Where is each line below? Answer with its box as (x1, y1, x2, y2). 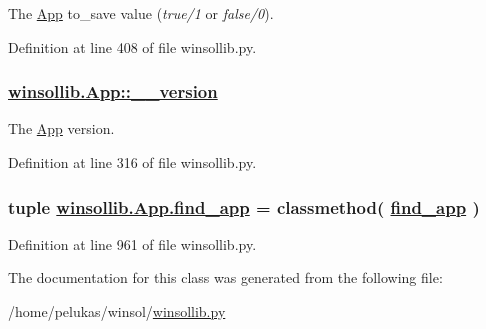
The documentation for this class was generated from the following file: (8, 267, 443, 288)
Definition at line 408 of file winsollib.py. (8, 36, 257, 57)
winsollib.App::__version (8, 79, 218, 104)
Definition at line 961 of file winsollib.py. (8, 233, 257, 254)
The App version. (8, 118, 115, 139)
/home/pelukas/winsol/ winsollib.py (8, 301, 226, 321)
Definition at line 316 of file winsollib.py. (8, 152, 257, 172)
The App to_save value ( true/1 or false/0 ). (8, 3, 274, 23)
